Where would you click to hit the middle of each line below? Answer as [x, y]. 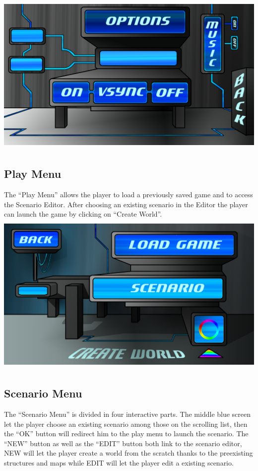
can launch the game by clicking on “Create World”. [83, 214]
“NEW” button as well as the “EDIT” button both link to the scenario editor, [123, 443]
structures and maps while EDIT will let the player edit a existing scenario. [119, 463]
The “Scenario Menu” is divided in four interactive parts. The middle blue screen [128, 414]
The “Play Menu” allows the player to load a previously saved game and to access [129, 195]
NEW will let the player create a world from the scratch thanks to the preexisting [129, 453]
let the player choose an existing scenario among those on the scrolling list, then [126, 424]
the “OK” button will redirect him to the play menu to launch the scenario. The [126, 433]
